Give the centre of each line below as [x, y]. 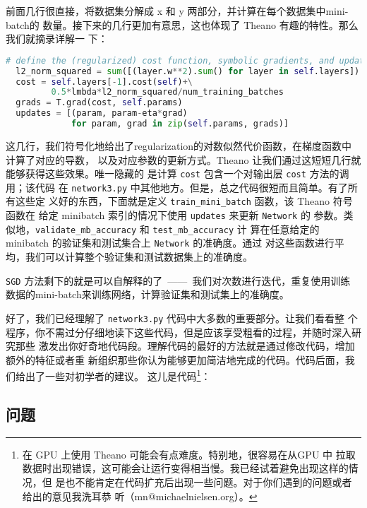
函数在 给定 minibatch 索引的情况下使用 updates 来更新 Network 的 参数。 [175, 215]
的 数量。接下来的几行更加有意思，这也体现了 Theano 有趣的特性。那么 [194, 24]
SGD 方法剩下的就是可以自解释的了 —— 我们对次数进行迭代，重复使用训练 [178, 280]
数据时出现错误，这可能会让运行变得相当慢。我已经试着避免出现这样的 [185, 468]
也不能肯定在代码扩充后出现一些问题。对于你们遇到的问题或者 [209, 482]
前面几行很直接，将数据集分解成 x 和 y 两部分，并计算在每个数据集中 [166, 11]
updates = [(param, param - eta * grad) [102, 113]
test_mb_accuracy [193, 230]
